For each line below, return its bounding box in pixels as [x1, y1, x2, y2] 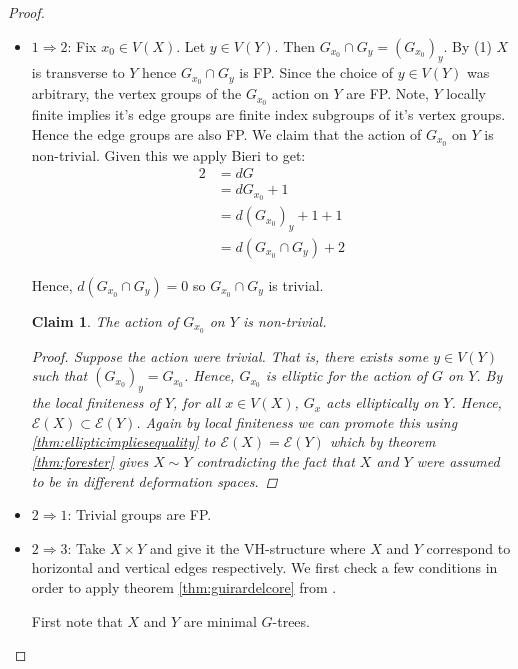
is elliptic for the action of [265, 365, 428, 386]
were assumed [416, 450, 500, 471]
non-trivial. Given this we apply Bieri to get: [31, 144, 306, 165]
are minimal [183, 610, 257, 631]
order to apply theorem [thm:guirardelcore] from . [31, 576, 337, 597]
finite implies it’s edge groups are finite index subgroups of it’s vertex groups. [31, 104, 506, 125]
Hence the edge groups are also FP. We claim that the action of [31, 123, 422, 144]
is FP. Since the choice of [239, 62, 393, 83]
